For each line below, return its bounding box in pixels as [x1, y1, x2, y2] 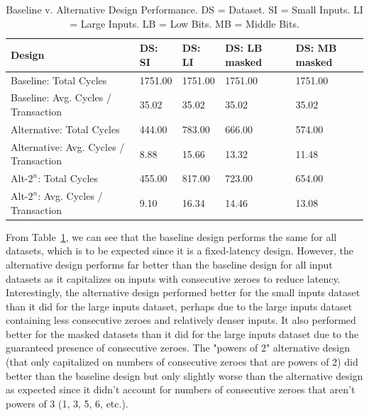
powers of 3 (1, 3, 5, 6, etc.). [6, 395, 128, 410]
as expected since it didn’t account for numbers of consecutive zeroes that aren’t [6, 382, 356, 397]
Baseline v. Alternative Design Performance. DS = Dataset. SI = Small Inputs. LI [6, 2, 363, 16]
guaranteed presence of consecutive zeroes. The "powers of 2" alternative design [6, 340, 351, 355]
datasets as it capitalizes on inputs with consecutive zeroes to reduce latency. [6, 271, 341, 286]
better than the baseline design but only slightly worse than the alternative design [6, 368, 363, 383]
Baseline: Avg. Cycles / [11, 90, 111, 105]
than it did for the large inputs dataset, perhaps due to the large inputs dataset [6, 298, 353, 313]
